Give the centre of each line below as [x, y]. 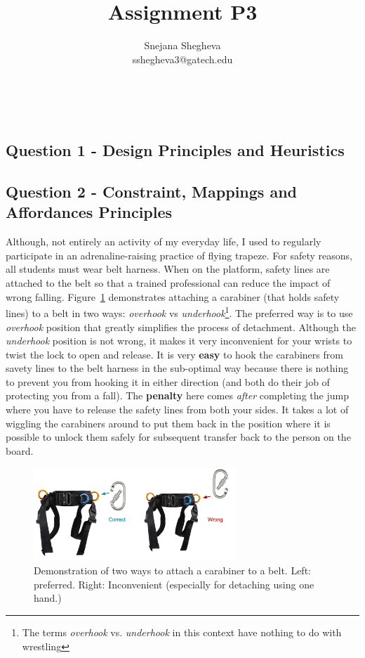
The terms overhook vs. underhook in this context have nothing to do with [182, 632]
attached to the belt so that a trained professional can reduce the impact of [168, 283]
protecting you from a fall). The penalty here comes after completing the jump [177, 395]
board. [20, 450]
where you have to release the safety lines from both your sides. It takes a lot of [177, 409]
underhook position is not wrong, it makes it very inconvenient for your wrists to [179, 341]
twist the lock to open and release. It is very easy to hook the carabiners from [174, 354]
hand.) [48, 598]
